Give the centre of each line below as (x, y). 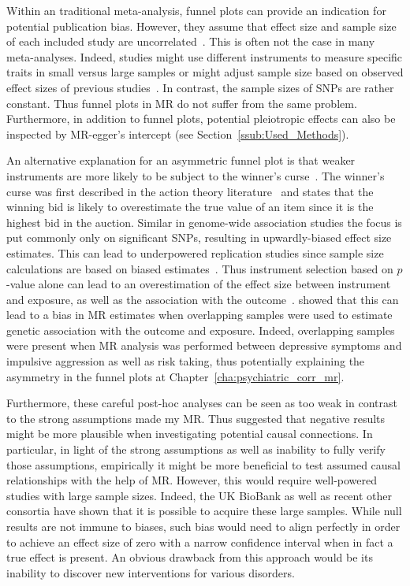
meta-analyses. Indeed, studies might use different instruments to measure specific (205, 56)
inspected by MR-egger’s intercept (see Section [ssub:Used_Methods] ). (178, 134)
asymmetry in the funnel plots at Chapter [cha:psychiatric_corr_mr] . (175, 376)
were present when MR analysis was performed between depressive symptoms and (204, 345)
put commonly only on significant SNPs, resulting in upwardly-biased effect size (199, 237)
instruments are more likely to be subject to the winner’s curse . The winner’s (196, 175)
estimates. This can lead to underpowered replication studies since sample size (195, 252)
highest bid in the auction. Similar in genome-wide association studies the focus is (204, 222)
